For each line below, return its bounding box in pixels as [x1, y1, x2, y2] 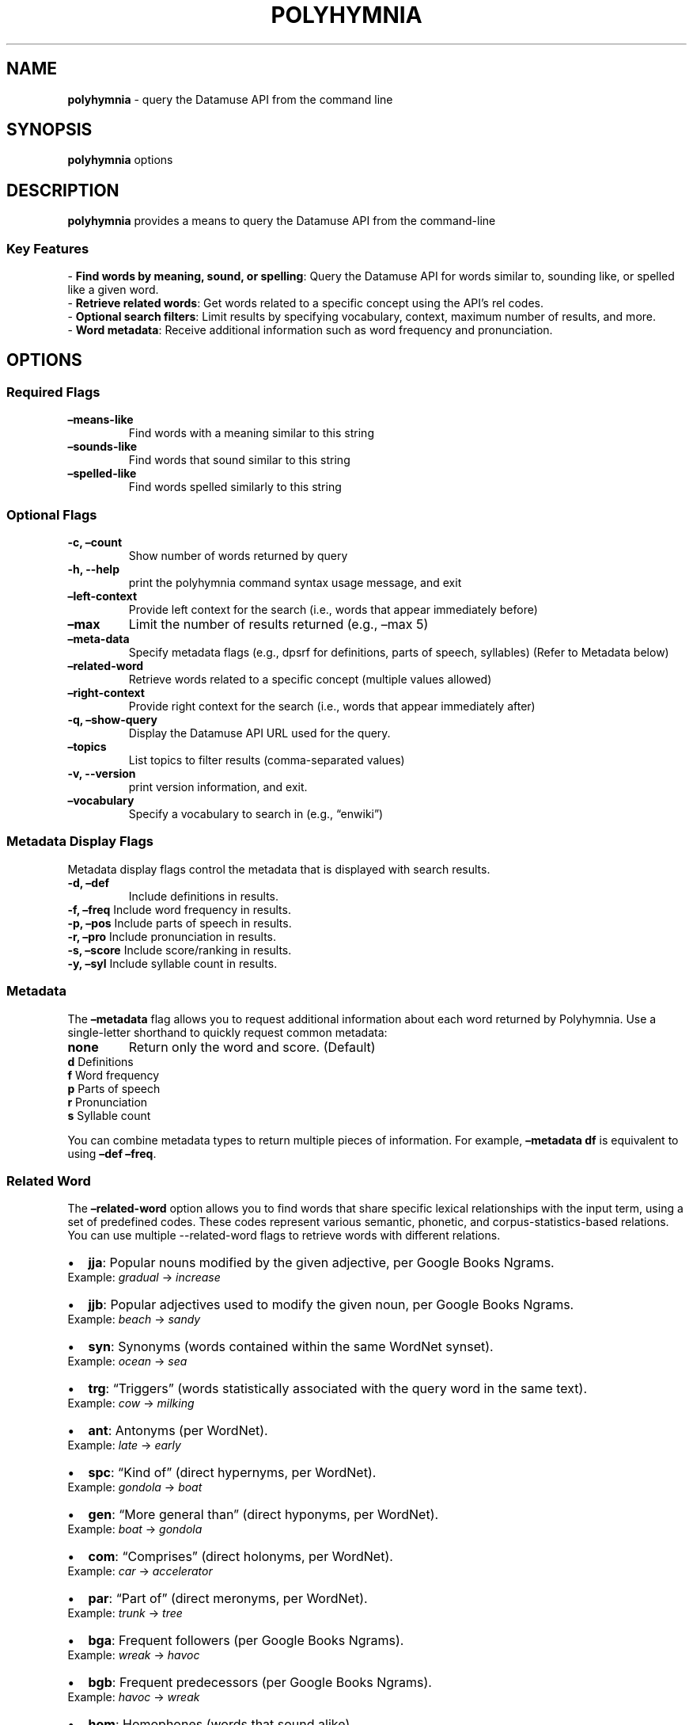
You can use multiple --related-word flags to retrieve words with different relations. [67, 1228, 501, 1243]
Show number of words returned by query [128, 549, 348, 562]
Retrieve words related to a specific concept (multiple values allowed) [128, 672, 492, 686]
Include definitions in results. [128, 889, 279, 903]
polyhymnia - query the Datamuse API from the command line [67, 92, 393, 106]
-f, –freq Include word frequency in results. [67, 902, 291, 916]
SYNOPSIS [6, 120, 93, 140]
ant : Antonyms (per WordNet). [88, 1422, 268, 1439]
